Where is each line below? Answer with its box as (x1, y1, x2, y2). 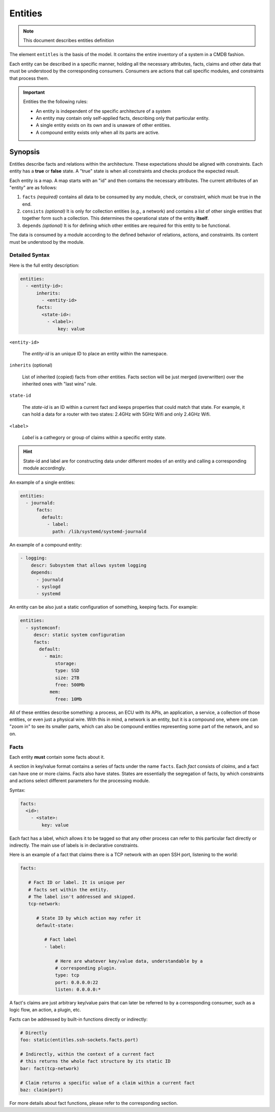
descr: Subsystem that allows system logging (31, 562, 147, 568)
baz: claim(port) (20, 1087, 64, 1093)
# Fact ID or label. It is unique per (28, 880, 125, 886)
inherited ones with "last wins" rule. (22, 381, 97, 387)
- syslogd (36, 584, 61, 590)
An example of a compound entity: (9, 541, 82, 548)
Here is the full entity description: (9, 262, 79, 268)
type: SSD (55, 668, 80, 674)
